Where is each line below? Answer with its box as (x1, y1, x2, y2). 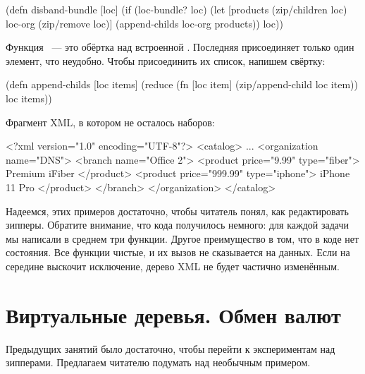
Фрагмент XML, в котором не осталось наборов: (6, 114, 215, 129)
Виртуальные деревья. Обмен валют (6, 300, 341, 329)
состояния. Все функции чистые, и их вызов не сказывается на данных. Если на (6, 245, 350, 260)
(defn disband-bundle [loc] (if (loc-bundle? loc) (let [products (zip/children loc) (6, 2, 347, 16)
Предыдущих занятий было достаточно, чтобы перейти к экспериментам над (6, 341, 335, 356)
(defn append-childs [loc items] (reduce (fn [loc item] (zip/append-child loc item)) (6, 77, 358, 92)
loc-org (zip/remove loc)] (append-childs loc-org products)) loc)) (6, 16, 283, 30)
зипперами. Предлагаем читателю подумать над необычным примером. (6, 355, 311, 370)
